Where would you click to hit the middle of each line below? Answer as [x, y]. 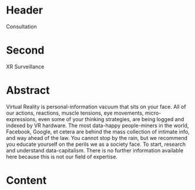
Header [24, 10]
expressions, [21, 119]
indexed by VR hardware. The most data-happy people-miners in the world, [97, 125]
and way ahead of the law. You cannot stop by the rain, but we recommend [97, 138]
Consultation [21, 26]
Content [26, 181]
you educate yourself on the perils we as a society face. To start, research [96, 144]
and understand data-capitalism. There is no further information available [95, 150]
